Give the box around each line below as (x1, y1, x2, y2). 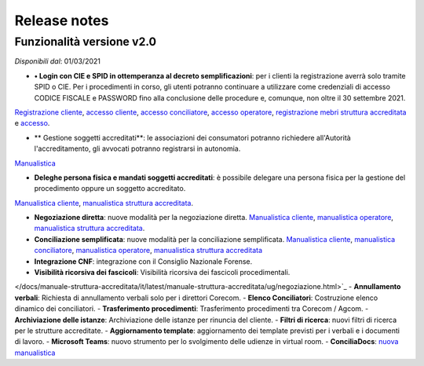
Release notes (14, 12, 109, 29)
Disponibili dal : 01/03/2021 (14, 57, 101, 66)
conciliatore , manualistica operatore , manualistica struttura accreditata (34, 246, 263, 255)
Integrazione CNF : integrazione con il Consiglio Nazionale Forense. (34, 256, 253, 266)
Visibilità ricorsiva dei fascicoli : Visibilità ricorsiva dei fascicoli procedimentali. (34, 268, 291, 277)
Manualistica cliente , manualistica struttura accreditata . (14, 198, 194, 207)
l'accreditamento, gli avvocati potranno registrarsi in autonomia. (34, 144, 241, 153)
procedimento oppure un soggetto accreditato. (34, 184, 186, 193)
